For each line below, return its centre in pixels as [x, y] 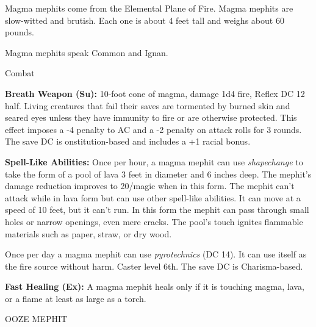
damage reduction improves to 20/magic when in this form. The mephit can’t [150, 186]
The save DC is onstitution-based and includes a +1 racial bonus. [128, 141]
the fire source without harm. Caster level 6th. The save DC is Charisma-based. [154, 266]
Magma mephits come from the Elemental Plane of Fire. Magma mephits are [149, 8]
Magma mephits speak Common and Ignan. [87, 52]
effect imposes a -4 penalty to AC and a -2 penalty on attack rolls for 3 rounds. [153, 129]
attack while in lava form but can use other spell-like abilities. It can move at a [153, 197]
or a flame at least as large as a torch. [76, 298]
